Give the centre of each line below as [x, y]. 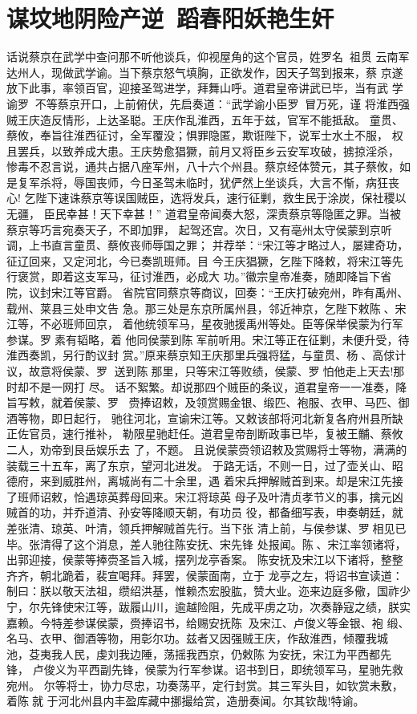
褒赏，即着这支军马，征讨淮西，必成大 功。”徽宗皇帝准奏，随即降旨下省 [204, 276]
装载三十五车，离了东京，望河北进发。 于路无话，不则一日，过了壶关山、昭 [205, 465]
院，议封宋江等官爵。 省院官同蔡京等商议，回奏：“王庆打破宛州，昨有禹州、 [208, 292]
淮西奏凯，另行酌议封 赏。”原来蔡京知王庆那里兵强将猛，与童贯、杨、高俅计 [206, 355]
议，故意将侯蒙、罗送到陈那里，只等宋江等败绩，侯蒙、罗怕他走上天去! [200, 371]
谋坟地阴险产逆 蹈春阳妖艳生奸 [170, 18]
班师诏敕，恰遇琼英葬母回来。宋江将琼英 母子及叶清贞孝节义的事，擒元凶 [210, 496]
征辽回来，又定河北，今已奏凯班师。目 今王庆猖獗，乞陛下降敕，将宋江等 [199, 260]
